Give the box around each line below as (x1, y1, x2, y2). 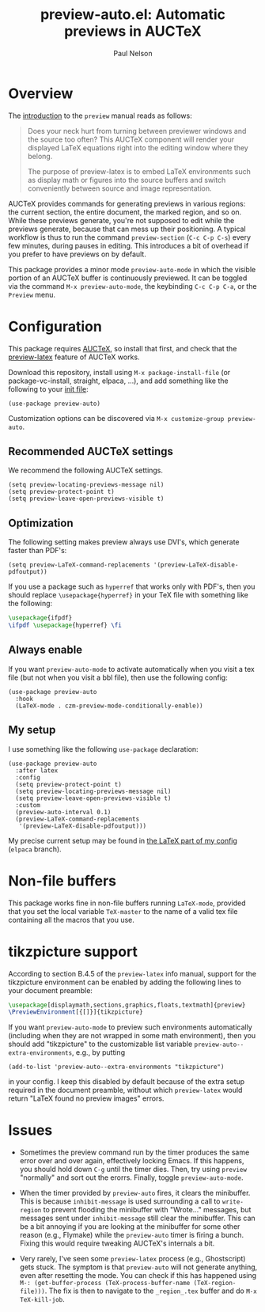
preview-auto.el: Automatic (40, 6, 226, 24)
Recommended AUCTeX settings (8, 445, 174, 458)
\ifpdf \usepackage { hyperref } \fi (8, 621, 123, 630)
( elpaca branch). (8, 844, 62, 854)
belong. (27, 151, 53, 161)
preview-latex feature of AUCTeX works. (8, 352, 140, 362)
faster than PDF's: (8, 546, 67, 556)
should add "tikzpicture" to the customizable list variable (8, 1039, 193, 1049)
